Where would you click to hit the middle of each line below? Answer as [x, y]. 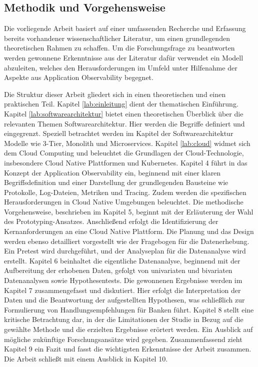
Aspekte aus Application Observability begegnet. [79, 77]
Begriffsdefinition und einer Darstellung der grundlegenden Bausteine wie [116, 182]
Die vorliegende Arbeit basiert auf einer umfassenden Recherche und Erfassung [125, 28]
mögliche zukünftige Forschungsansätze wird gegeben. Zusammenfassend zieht [123, 339]
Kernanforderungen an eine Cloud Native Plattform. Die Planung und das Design [129, 231]
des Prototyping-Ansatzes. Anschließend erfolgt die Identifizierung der [111, 221]
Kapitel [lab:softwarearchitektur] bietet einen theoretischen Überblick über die [124, 113]
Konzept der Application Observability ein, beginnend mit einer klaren [112, 172]
